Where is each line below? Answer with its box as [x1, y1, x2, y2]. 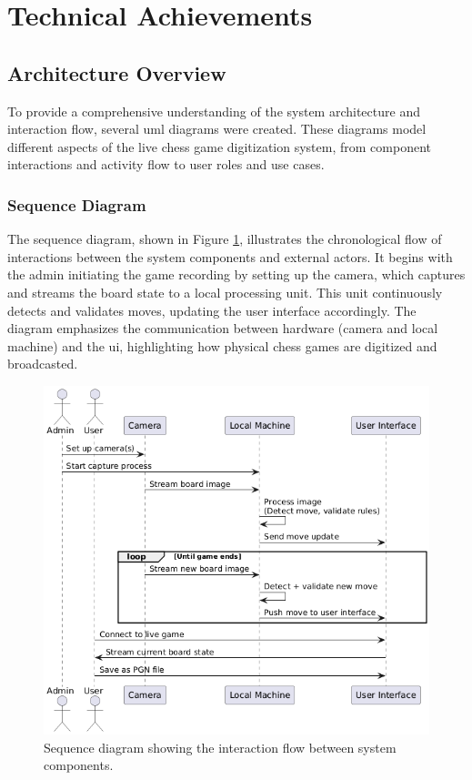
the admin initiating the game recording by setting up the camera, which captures [7, 265, 466, 284]
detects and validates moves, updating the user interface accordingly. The [7, 300, 417, 319]
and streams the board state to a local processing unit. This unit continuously [7, 282, 443, 301]
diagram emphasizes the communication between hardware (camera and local [7, 319, 438, 338]
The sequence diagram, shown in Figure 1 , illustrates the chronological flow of [7, 229, 442, 248]
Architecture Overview [7, 58, 226, 86]
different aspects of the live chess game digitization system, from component [7, 137, 431, 156]
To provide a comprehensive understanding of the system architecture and [7, 101, 420, 120]
